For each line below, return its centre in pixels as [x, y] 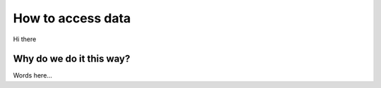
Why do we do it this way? [72, 59]
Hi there [25, 39]
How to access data [72, 18]
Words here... [33, 75]
